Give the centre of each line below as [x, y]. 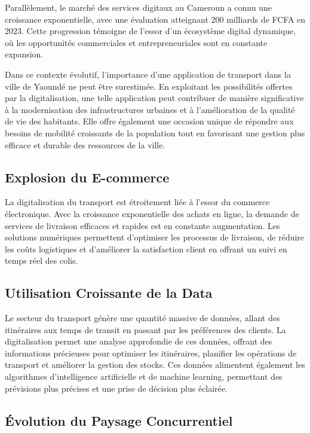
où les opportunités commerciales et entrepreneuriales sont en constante [136, 42]
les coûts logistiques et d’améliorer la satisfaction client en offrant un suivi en [146, 248]
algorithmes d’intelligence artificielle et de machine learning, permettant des [144, 376]
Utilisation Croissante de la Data [109, 293]
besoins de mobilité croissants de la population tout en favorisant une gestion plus [155, 132]
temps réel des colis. [42, 260]
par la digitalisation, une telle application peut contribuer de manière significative [154, 98]
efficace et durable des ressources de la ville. [85, 144]
